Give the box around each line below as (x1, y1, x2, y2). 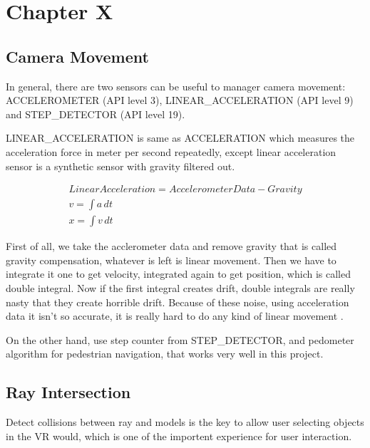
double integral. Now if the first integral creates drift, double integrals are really (6, 281, 355, 296)
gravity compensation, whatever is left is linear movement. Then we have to (6, 252, 336, 267)
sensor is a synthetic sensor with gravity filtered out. (6, 158, 235, 173)
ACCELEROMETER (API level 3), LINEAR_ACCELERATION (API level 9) (6, 93, 354, 108)
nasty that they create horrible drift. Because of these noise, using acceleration (6, 294, 349, 309)
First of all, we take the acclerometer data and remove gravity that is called (6, 239, 337, 254)
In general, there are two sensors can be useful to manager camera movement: (6, 78, 346, 93)
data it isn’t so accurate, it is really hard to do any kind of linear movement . (6, 308, 344, 323)
